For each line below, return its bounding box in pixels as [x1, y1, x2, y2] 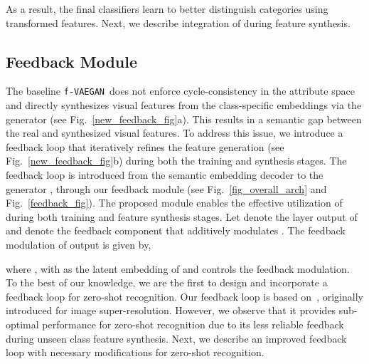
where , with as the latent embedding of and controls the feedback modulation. [6, 261, 350, 276]
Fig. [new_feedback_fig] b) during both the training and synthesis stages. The [6, 153, 347, 168]
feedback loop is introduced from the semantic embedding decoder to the [6, 167, 323, 182]
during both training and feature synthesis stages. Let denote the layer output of [6, 209, 358, 224]
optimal [6, 316, 39, 331]
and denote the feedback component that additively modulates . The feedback [6, 223, 346, 238]
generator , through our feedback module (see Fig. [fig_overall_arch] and [6, 181, 327, 196]
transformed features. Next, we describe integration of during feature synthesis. [6, 15, 351, 30]
